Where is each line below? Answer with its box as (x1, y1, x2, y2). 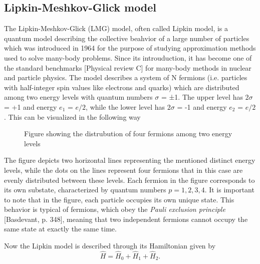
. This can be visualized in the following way (4, 111, 141, 122)
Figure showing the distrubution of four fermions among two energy (24, 128, 232, 139)
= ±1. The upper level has (161, 92, 243, 102)
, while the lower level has (86, 101, 165, 112)
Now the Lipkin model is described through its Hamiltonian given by (4, 240, 216, 251)
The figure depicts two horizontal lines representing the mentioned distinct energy (4, 155, 255, 165)
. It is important (204, 184, 254, 195)
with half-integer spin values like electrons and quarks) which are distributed (4, 82, 239, 92)
